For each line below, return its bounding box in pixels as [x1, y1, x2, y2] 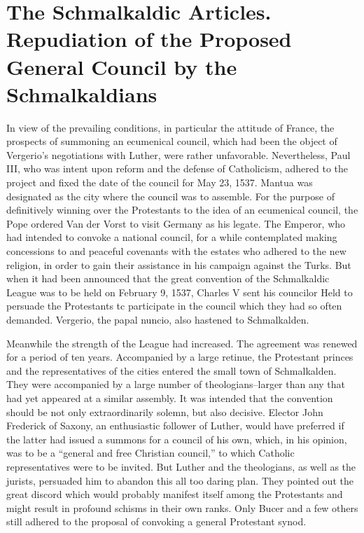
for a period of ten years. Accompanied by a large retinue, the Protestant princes [6, 349, 353, 364]
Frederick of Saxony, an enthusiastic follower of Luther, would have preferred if [6, 418, 344, 433]
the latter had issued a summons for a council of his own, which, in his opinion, [6, 431, 347, 446]
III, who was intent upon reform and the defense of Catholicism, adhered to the [6, 161, 349, 176]
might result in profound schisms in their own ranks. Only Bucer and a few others [6, 500, 358, 515]
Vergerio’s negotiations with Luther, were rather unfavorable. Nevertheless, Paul [6, 147, 351, 162]
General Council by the [6, 52, 237, 81]
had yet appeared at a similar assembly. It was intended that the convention [6, 390, 333, 405]
